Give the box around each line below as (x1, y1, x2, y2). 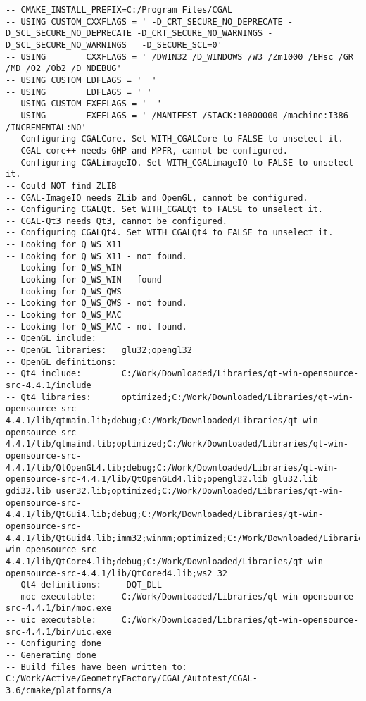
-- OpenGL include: (6, 333, 96, 344)
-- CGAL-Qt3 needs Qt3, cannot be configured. (6, 216, 227, 226)
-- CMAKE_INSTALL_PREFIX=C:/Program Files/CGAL (6, 5, 233, 15)
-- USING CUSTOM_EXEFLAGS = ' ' (6, 99, 162, 109)
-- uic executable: (6, 615, 96, 626)
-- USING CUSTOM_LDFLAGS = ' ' (6, 75, 157, 85)
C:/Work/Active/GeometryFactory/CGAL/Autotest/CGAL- (6, 674, 258, 684)
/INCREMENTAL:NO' (6, 122, 87, 132)
